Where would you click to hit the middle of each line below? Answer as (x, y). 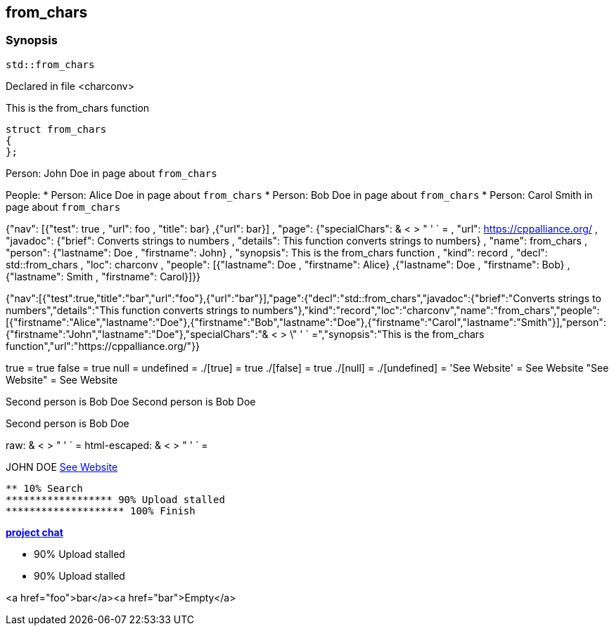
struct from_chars (56, 129)
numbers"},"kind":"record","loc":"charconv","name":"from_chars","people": (426, 310)
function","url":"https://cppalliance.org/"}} (103, 346)
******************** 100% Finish (101, 510)
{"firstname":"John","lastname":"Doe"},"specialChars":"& (137, 334)
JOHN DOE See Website (62, 467)
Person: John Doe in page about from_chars (111, 173)
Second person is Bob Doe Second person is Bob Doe (131, 401)
